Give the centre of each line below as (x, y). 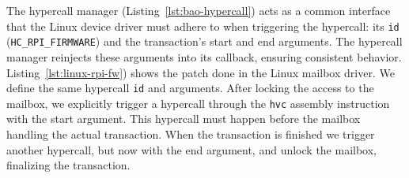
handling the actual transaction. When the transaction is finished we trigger (191, 134)
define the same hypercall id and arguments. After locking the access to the (190, 88)
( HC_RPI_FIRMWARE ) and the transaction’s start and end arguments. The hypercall (204, 41)
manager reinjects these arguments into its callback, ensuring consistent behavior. (204, 56)
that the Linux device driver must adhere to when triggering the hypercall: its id (203, 26)
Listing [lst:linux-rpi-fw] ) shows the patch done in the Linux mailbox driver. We (201, 72)
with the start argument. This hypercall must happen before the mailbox (184, 119)
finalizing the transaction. (68, 165)
